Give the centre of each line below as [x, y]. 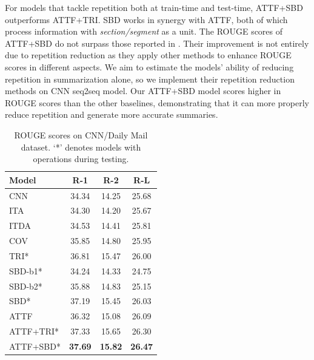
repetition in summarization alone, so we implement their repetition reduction [150, 79]
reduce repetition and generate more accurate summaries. [112, 114]
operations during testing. [81, 159]
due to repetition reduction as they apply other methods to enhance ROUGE [148, 55]
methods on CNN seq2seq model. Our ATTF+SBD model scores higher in [143, 91]
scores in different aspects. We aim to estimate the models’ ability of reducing [149, 66]
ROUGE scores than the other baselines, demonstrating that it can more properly [157, 102]
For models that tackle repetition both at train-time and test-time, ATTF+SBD [154, 7]
